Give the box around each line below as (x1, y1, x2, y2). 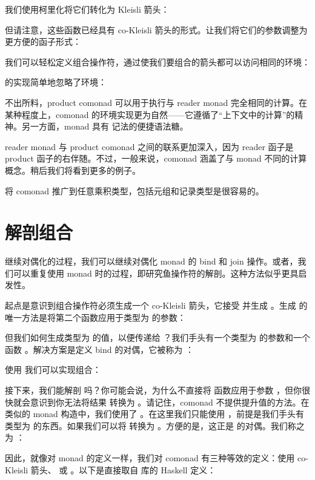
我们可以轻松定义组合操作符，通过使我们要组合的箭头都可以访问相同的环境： (5, 55, 310, 68)
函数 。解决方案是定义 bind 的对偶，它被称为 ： (5, 343, 194, 355)
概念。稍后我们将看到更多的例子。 (5, 163, 141, 176)
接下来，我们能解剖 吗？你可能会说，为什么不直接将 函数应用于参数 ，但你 (5, 384, 302, 396)
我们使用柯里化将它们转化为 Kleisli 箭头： (5, 3, 170, 15)
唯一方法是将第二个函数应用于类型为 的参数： (5, 311, 186, 323)
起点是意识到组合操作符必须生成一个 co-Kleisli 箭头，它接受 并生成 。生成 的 (5, 299, 308, 312)
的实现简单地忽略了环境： (5, 76, 107, 88)
